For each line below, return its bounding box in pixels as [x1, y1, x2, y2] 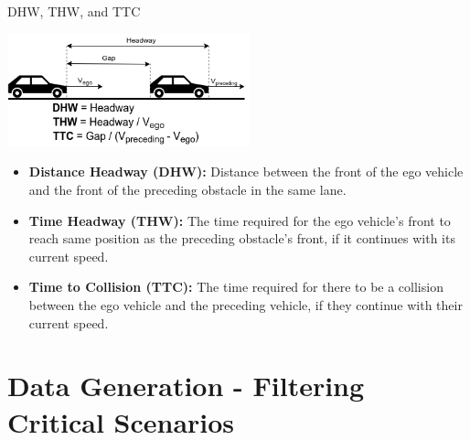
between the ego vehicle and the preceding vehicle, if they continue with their [28, 295, 463, 314]
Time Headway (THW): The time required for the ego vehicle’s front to [28, 210, 451, 230]
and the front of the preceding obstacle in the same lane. [28, 180, 347, 199]
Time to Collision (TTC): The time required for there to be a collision [28, 277, 443, 296]
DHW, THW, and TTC [7, 2, 141, 20]
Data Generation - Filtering [7, 367, 365, 404]
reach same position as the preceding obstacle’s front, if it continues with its [28, 229, 455, 248]
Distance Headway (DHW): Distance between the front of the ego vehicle [28, 162, 464, 181]
